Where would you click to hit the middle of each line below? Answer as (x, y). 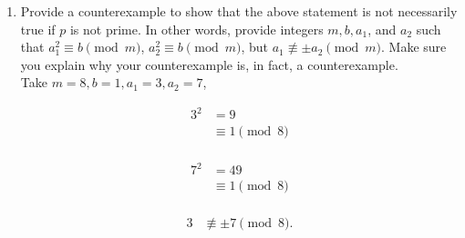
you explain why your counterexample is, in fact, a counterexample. (209, 64)
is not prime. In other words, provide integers (196, 29)
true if (38, 29)
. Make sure (414, 47)
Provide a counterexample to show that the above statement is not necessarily (239, 11)
